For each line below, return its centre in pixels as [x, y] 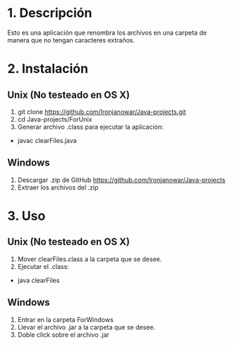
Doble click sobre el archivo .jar [63, 335]
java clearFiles [38, 280]
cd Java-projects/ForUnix [55, 119]
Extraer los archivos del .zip [58, 187]
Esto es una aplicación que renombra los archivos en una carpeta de [107, 33]
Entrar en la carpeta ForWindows [66, 319]
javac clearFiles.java [47, 140]
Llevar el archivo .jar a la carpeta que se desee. [86, 327]
